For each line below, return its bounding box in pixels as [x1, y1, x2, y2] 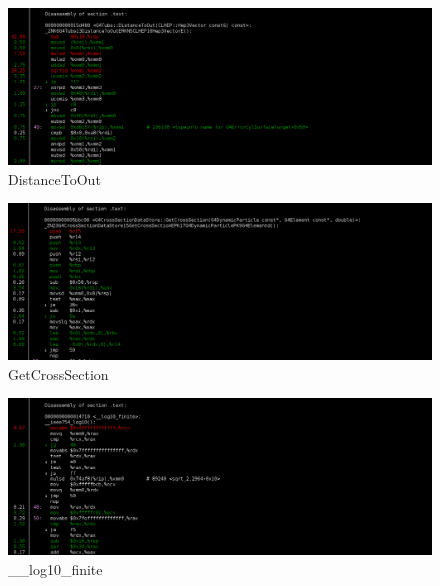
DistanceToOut [8, 168, 101, 189]
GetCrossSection [8, 363, 109, 384]
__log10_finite [8, 558, 103, 579]
